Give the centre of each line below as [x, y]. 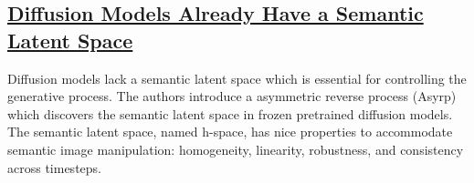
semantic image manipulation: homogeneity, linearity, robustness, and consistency [236, 149]
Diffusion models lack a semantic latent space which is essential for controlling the [237, 78]
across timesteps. [54, 167]
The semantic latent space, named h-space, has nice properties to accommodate [230, 132]
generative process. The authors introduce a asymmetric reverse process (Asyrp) [232, 96]
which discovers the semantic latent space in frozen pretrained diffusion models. [230, 113]
